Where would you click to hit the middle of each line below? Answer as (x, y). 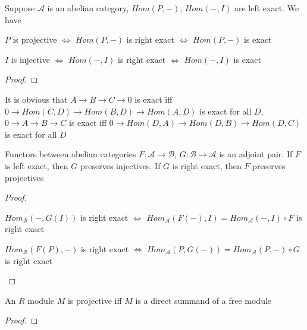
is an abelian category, (88, 8)
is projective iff (95, 300)
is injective (30, 59)
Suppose (20, 8)
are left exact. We (267, 8)
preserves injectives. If (120, 165)
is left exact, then (37, 165)
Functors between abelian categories (71, 154)
